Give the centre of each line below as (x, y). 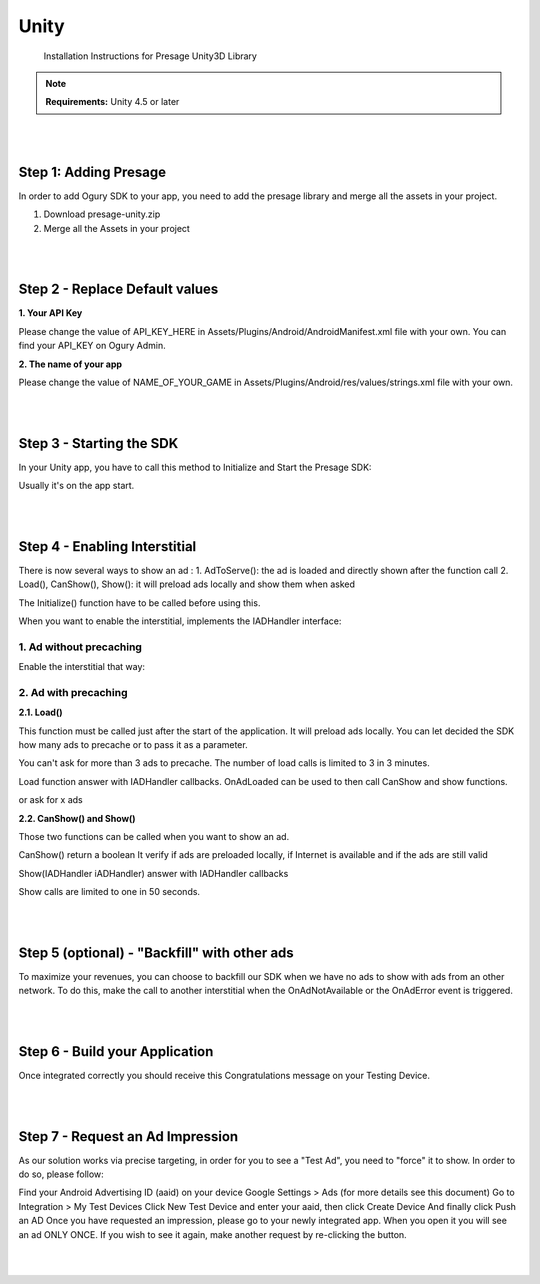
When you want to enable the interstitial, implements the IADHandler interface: (180, 621)
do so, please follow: (61, 1174)
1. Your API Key (50, 313)
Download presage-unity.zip (102, 214)
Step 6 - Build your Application (116, 1051)
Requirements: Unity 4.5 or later (112, 102)
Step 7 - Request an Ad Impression (128, 1136)
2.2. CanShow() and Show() (77, 818)
